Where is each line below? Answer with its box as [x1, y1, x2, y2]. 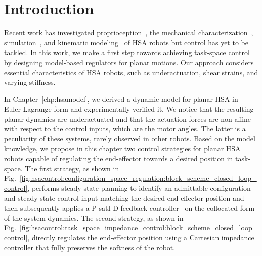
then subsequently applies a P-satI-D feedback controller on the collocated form [4, 202, 255, 213]
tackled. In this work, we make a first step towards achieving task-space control [4, 47, 250, 58]
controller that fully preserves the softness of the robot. [4, 242, 176, 252]
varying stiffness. [4, 77, 56, 87]
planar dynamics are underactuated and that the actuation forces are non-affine [4, 113, 251, 124]
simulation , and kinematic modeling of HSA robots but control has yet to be [4, 37, 248, 47]
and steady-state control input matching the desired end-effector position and [4, 192, 244, 203]
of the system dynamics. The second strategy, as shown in [4, 212, 184, 223]
